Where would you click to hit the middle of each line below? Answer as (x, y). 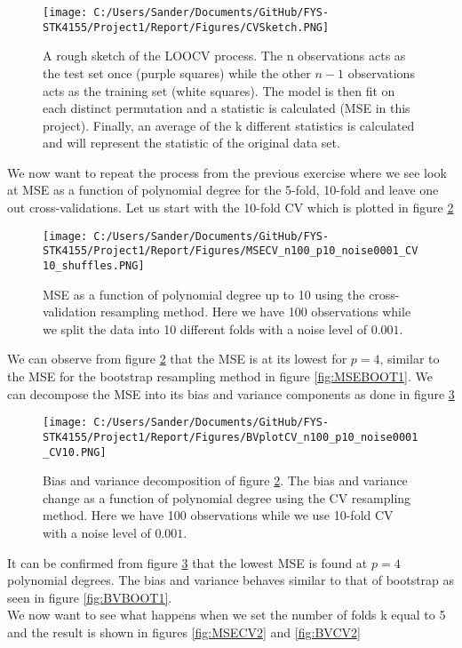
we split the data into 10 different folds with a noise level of (205, 328)
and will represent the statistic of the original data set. (191, 143)
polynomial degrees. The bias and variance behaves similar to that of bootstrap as (231, 580)
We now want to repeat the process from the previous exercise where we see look (227, 172)
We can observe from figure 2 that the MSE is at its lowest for (177, 359)
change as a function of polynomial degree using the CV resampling (227, 497)
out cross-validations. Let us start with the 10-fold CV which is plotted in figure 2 (231, 208)
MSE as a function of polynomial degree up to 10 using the (204, 294)
